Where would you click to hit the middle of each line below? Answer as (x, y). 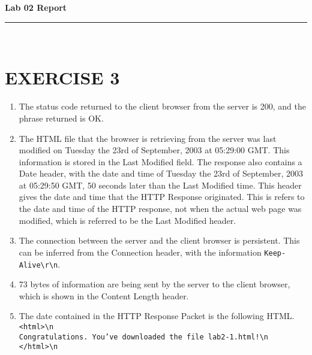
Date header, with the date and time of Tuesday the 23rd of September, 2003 (161, 173)
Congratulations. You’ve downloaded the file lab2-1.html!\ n (144, 337)
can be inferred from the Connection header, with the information (140, 252)
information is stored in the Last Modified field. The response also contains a (160, 161)
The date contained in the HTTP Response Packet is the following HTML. (157, 316)
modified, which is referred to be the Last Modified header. (127, 220)
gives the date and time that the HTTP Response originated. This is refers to (162, 197)
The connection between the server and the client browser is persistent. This (159, 240)
